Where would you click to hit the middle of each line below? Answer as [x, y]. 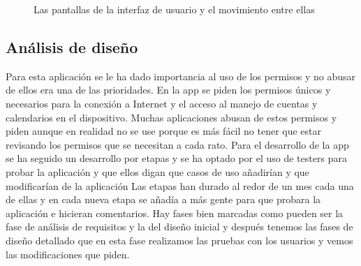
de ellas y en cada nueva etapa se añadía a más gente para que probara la [163, 199]
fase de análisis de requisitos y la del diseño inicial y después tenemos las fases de [179, 227]
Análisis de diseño [72, 46]
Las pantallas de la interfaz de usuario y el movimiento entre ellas [174, 9]
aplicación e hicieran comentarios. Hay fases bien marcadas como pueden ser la [175, 213]
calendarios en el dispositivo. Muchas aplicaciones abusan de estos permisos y [171, 117]
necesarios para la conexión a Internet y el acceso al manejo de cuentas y [162, 103]
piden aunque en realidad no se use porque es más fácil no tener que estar [164, 131]
